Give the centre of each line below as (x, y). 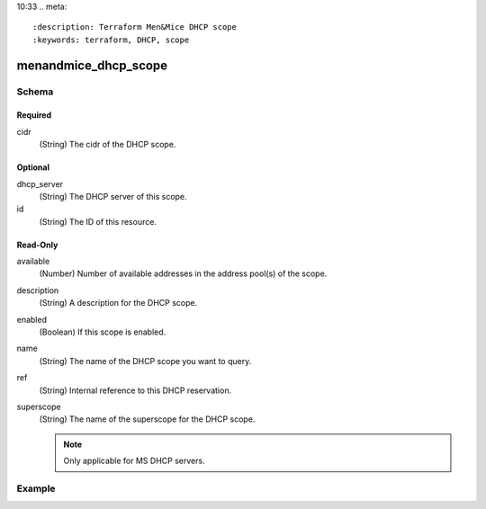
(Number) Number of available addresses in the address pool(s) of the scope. (183, 273)
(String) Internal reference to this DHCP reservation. (135, 390)
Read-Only (37, 245)
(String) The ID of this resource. (98, 221)
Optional (33, 167)
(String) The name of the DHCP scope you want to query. (145, 361)
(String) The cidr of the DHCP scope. (108, 145)
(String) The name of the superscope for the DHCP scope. (147, 419)
